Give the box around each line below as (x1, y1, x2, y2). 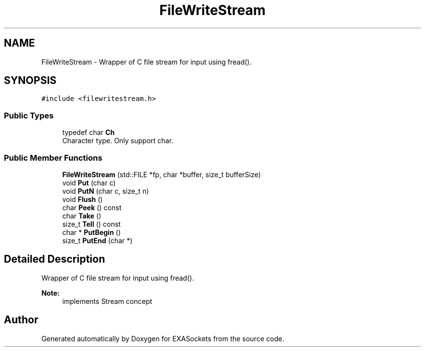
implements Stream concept (62, 297, 152, 305)
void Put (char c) (62, 178, 116, 187)
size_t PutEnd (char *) (62, 236, 133, 245)
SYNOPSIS (4, 74, 57, 87)
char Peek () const (62, 203, 122, 212)
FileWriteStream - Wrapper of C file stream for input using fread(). (41, 57, 252, 66)
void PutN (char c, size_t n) (62, 186, 149, 195)
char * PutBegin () (62, 228, 121, 236)
